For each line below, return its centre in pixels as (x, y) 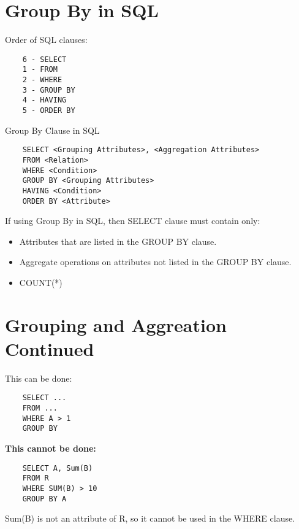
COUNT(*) (41, 282)
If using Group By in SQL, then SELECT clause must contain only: (133, 221)
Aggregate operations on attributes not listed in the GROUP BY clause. (155, 262)
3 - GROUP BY (49, 90)
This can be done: (39, 378)
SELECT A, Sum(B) (58, 468)
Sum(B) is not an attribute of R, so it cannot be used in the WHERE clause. (150, 518)
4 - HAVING (44, 100)
